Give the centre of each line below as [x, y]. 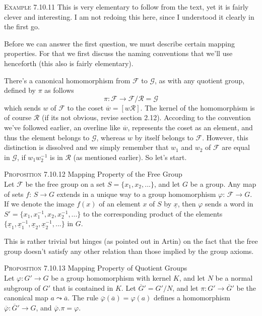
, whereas [111, 137]
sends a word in [229, 204]
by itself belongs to [164, 137]
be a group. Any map [223, 183]
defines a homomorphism [192, 298]
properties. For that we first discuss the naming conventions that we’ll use [118, 53]
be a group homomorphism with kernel [111, 278]
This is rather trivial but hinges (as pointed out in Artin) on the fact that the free [131, 241]
